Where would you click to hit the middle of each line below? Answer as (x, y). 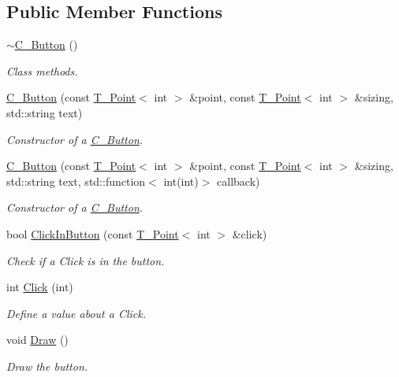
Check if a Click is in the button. (86, 260)
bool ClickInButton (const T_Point (93, 233)
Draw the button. (47, 366)
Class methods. (42, 70)
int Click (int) (40, 287)
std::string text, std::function (76, 181)
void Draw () (37, 340)
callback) (239, 181)
